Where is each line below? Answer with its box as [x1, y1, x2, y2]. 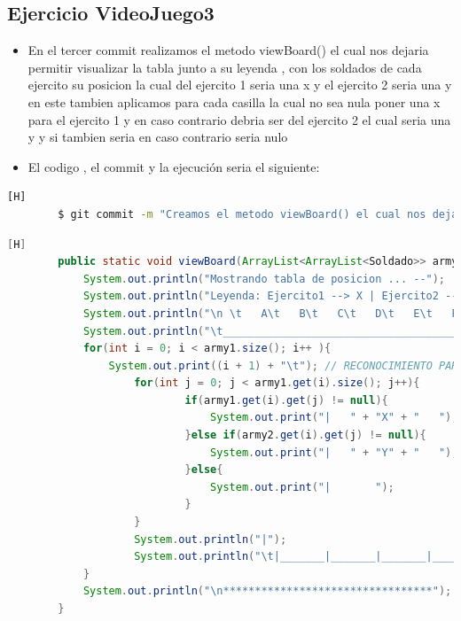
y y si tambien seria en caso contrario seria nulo [27, 128, 288, 146]
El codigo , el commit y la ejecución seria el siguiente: [27, 157, 320, 175]
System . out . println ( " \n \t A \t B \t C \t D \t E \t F [82, 307, 458, 320]
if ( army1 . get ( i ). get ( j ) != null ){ [184, 393, 388, 407]
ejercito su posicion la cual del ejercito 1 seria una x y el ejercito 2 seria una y [27, 75, 452, 94]
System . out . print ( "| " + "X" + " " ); [210, 411, 458, 424]
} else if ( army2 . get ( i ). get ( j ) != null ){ [184, 429, 426, 442]
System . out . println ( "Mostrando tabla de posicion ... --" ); [82, 272, 446, 285]
